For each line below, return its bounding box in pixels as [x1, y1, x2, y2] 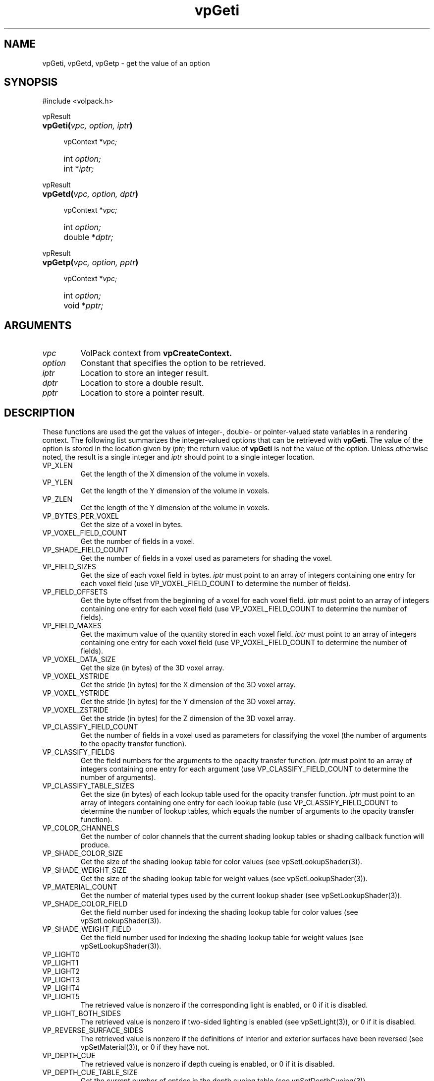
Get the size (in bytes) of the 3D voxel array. [80, 663, 224, 672]
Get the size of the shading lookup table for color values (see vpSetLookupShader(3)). [80, 857, 363, 866]
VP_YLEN [42, 478, 73, 487]
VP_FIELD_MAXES [42, 621, 102, 630]
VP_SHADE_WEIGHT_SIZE [42, 866, 127, 875]
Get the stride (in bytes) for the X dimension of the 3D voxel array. [80, 680, 296, 689]
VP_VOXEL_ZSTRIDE [42, 706, 108, 715]
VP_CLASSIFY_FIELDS [42, 748, 115, 757]
